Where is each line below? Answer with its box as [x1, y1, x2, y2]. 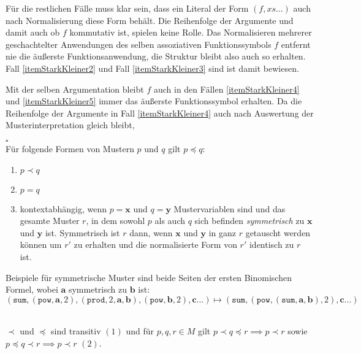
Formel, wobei [6, 283, 58, 296]
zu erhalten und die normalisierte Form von [74, 238, 237, 251]
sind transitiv [51, 325, 101, 337]
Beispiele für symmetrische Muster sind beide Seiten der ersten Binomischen [6, 271, 292, 283]
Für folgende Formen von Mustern [6, 142, 134, 155]
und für [126, 325, 154, 337]
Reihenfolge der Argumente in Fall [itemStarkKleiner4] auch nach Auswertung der [6, 106, 314, 119]
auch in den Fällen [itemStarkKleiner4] [153, 82, 300, 95]
